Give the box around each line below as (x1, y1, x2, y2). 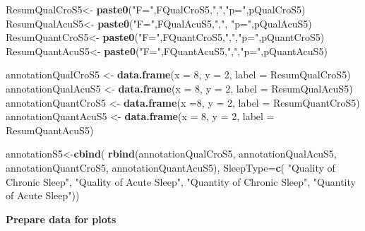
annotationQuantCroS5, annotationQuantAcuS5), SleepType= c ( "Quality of (6, 160, 335, 174)
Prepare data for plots (6, 211, 116, 226)
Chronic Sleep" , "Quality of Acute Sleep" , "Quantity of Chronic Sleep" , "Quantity (6, 174, 356, 189)
